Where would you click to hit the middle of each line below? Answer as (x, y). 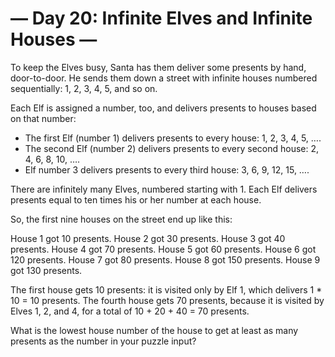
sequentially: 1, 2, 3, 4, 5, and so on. (84, 88)
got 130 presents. (46, 270)
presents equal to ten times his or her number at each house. (136, 199)
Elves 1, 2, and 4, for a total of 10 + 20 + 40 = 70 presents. (130, 311)
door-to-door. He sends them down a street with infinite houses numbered (164, 78)
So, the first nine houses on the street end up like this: (121, 219)
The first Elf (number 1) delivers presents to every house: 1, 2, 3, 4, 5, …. (173, 138)
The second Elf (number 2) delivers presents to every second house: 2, (172, 148)
